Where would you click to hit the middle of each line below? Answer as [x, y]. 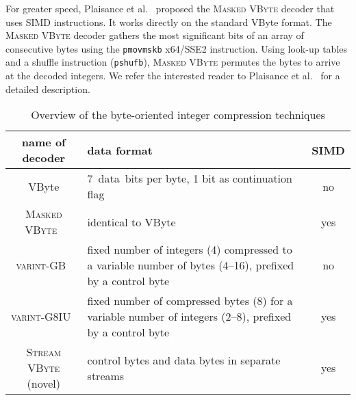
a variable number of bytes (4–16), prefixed [191, 265]
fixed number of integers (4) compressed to [190, 250]
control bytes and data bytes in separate [184, 360]
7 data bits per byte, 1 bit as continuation [190, 178]
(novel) [44, 384]
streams [106, 375]
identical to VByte [131, 222]
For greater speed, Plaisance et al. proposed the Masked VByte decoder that [170, 8]
